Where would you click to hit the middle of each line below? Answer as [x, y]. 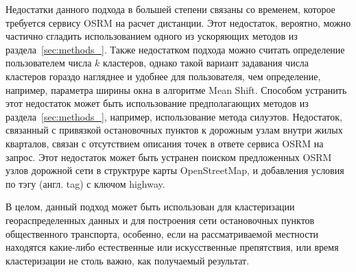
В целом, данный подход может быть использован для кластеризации [150, 207]
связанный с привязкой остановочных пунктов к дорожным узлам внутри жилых [174, 130]
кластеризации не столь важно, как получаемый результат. [128, 260]
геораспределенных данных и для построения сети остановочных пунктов [160, 220]
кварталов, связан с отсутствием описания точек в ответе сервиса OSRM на [165, 143]
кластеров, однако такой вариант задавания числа [206, 63]
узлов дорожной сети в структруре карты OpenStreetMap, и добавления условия [175, 170]
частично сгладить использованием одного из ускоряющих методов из [152, 36]
